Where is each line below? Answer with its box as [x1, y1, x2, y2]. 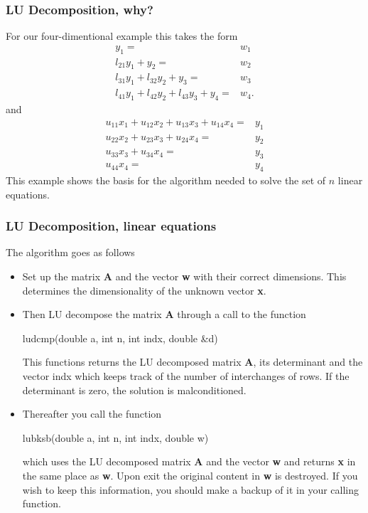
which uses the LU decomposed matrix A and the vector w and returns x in [22, 454, 356, 469]
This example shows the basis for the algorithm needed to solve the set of [6, 173, 326, 188]
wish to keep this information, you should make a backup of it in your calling [22, 482, 359, 497]
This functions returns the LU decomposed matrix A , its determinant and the [22, 354, 363, 369]
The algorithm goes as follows [6, 245, 135, 260]
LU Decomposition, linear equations [6, 217, 217, 235]
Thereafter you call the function [22, 406, 162, 421]
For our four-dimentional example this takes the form [6, 28, 238, 43]
